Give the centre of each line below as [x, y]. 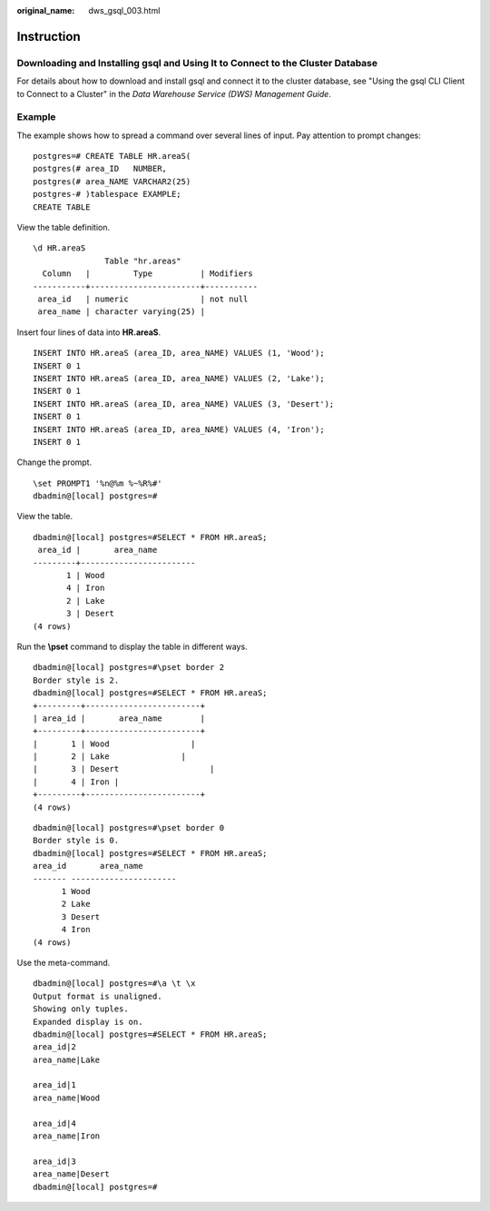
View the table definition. [64, 228]
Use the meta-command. [64, 962]
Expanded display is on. [88, 1022]
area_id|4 [54, 1123]
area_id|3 [54, 1161]
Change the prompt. [54, 462]
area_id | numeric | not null [143, 299]
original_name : [46, 10]
